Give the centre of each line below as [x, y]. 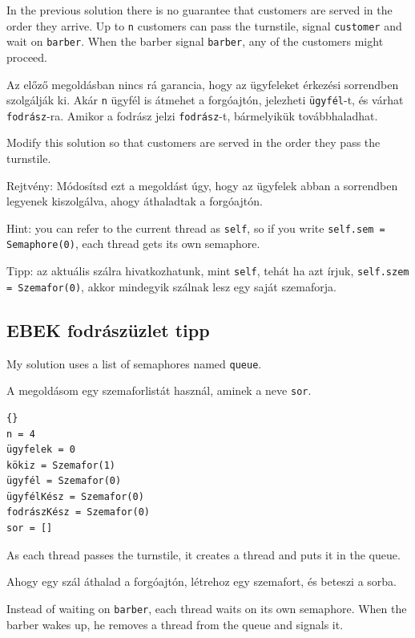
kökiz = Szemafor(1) [61, 465]
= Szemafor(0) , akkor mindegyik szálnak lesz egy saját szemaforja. [171, 286]
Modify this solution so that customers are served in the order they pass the [193, 142]
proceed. [27, 57]
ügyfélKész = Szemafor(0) [75, 496]
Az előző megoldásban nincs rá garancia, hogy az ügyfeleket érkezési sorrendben [203, 84]
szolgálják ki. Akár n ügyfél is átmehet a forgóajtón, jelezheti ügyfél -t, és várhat [205, 100]
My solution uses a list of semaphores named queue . [134, 363]
